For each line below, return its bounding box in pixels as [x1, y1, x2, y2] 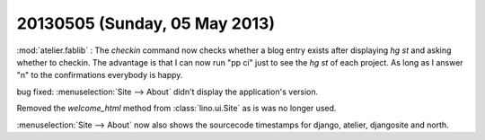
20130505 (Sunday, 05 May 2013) [16, 13, 276, 33]
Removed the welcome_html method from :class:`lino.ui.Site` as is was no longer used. [16, 103, 337, 114]
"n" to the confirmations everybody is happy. [16, 70, 183, 81]
